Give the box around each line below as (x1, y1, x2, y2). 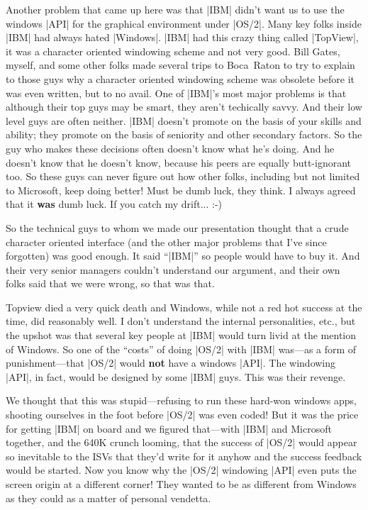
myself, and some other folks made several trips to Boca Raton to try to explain (6, 57, 355, 72)
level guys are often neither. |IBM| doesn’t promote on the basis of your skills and (6, 113, 362, 128)
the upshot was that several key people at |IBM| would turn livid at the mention (6, 328, 357, 343)
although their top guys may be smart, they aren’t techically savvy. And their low (6, 99, 362, 114)
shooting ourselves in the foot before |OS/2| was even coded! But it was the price (6, 407, 359, 422)
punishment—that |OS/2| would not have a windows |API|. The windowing (6, 355, 336, 370)
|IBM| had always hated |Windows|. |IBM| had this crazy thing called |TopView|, (6, 30, 359, 45)
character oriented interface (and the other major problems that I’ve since (6, 234, 327, 249)
